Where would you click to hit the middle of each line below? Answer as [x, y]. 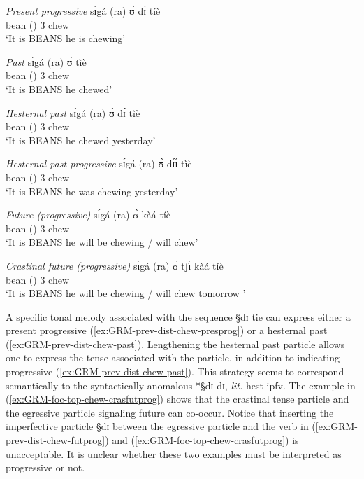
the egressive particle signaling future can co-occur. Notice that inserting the [170, 412]
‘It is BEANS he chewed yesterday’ [81, 140]
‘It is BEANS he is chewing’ [66, 38]
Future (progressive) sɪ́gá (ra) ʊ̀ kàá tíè [88, 215]
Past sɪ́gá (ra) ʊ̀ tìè [46, 61]
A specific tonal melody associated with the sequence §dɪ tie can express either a [178, 316]
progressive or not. [45, 467]
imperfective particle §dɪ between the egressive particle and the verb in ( [161, 426]
